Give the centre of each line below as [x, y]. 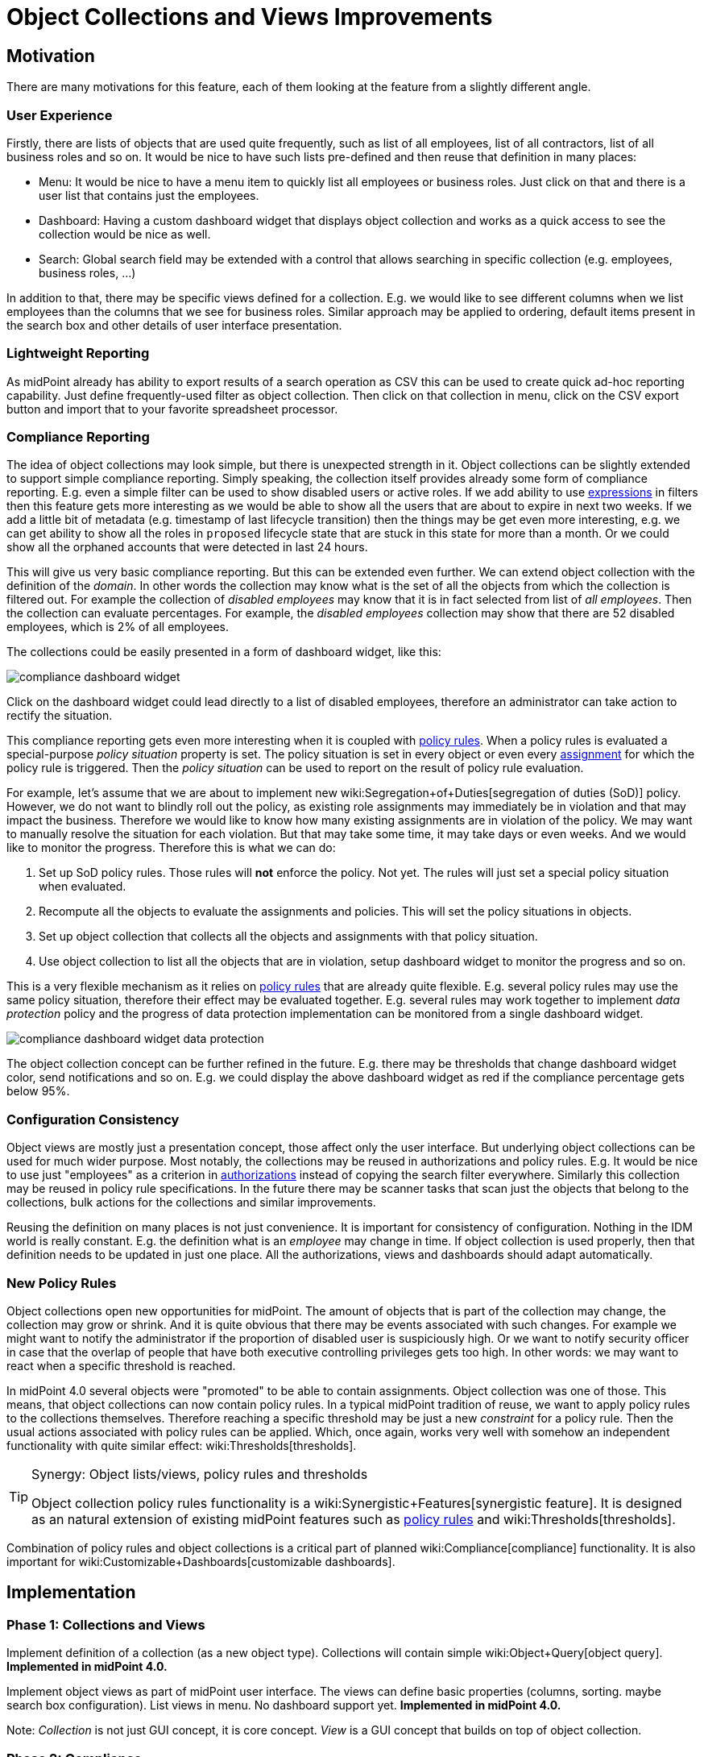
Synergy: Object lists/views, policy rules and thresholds [200, 1474]
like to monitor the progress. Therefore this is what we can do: [171, 848]
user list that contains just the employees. [149, 195]
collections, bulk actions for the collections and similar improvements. [191, 1202]
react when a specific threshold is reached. [121, 1365]
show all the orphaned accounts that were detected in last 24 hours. [187, 547]
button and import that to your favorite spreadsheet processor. [172, 409]
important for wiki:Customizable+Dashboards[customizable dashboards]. [201, 1561]
